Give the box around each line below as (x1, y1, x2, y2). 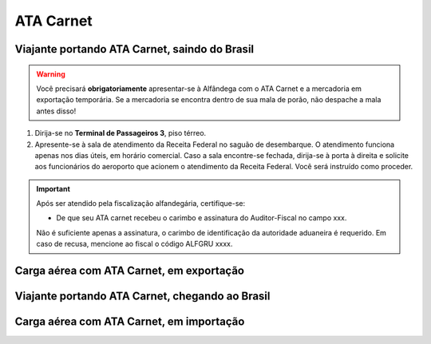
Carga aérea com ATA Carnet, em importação (14, 315, 245, 329)
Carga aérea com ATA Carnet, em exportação (14, 264, 245, 278)
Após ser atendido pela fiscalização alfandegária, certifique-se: (36, 199, 246, 208)
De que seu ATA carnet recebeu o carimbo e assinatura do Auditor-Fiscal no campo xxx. (56, 213, 347, 223)
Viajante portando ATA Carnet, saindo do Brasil (14, 42, 255, 56)
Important (36, 184, 71, 193)
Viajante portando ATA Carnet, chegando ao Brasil (14, 290, 271, 303)
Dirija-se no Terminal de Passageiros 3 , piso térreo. (34, 129, 207, 138)
